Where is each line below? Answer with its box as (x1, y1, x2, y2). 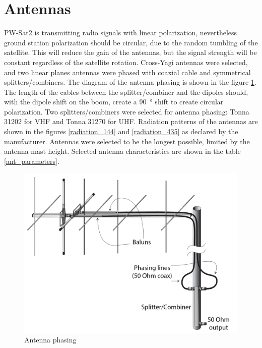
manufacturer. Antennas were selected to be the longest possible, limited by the (4, 136, 250, 146)
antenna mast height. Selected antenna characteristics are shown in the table (4, 146, 241, 156)
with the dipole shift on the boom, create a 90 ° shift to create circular (4, 96, 224, 107)
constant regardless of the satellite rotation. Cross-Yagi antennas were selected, (4, 56, 248, 67)
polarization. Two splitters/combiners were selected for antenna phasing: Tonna (4, 106, 249, 117)
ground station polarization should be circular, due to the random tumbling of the (4, 37, 258, 47)
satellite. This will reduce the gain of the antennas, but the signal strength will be (4, 47, 257, 57)
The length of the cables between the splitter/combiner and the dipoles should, (4, 86, 248, 97)
